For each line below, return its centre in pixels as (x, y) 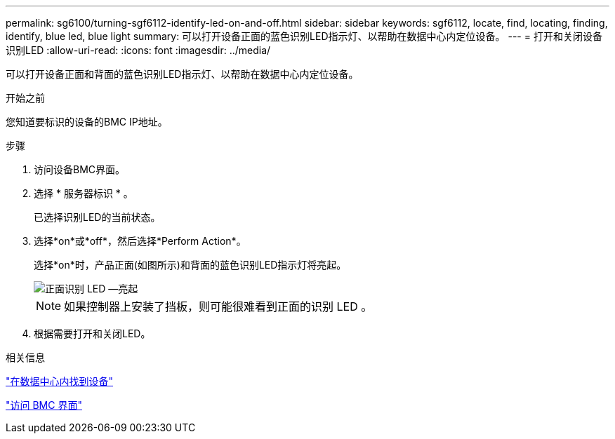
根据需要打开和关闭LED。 (92, 333)
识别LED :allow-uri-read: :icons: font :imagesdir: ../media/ (138, 50)
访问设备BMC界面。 (80, 169)
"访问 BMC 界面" (44, 405)
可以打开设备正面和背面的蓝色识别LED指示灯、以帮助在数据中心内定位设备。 (182, 74)
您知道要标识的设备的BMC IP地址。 (87, 122)
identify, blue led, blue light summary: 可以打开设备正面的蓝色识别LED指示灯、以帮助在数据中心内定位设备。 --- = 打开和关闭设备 (304, 36)
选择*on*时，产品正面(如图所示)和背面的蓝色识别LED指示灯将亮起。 (190, 265)
